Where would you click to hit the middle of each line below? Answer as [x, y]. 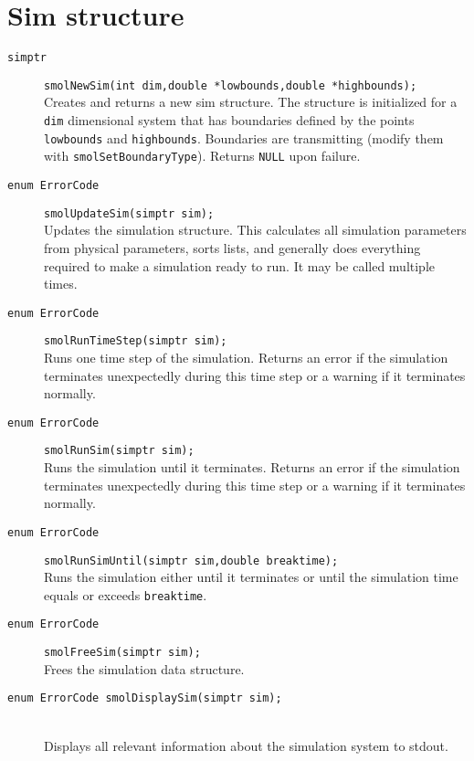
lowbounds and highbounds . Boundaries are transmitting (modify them [244, 137]
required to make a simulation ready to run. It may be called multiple [240, 265]
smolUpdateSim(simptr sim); [129, 213]
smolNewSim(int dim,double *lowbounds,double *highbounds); [231, 85]
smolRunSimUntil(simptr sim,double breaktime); [191, 560]
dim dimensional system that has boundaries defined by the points [229, 120]
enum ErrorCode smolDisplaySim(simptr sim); [145, 698]
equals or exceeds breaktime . [126, 594]
